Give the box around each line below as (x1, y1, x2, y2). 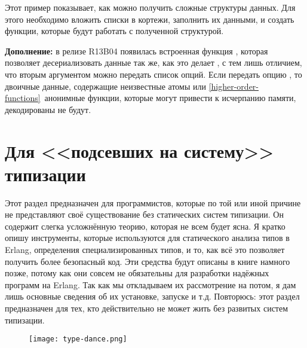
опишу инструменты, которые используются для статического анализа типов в (5, 231, 290, 244)
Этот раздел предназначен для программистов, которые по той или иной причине (5, 196, 301, 209)
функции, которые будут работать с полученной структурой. (5, 25, 224, 37)
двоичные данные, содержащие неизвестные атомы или (5, 80, 206, 92)
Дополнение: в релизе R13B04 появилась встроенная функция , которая (5, 44, 268, 57)
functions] (5, 91, 41, 104)
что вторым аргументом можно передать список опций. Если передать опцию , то (5, 68, 302, 80)
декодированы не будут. (5, 103, 91, 115)
